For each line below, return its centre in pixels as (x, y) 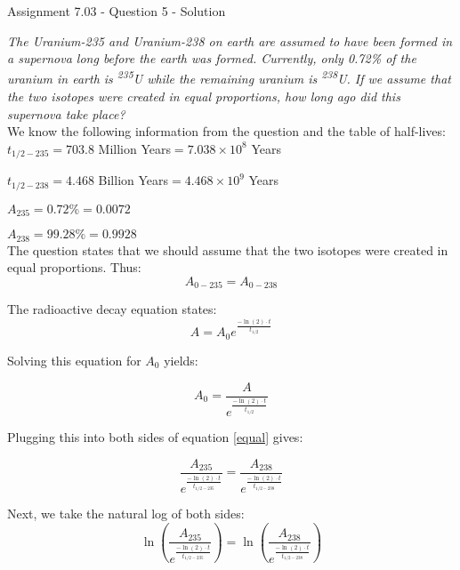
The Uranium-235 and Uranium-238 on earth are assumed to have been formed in (230, 40)
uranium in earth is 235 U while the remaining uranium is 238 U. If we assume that (229, 77)
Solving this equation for (74, 360)
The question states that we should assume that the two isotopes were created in (228, 249)
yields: (181, 360)
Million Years (134, 148)
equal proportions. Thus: (74, 267)
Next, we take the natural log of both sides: (126, 514)
